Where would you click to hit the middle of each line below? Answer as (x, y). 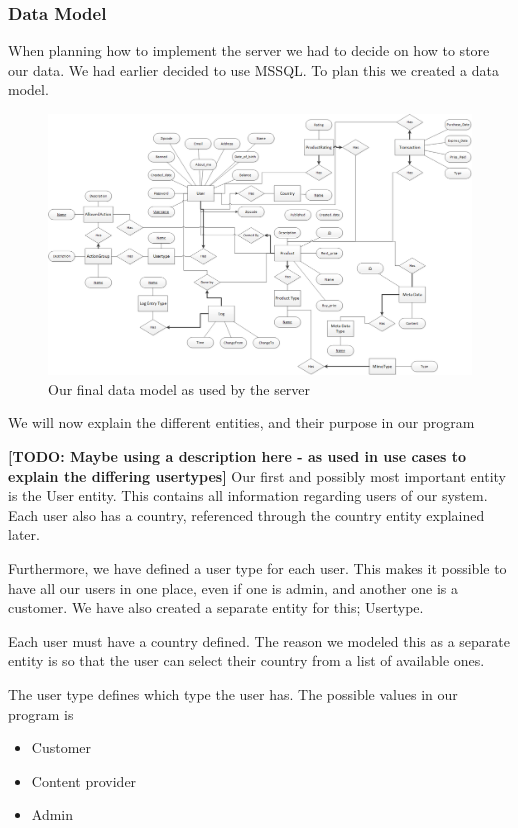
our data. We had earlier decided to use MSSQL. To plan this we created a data (253, 69)
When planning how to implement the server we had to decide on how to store (249, 50)
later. (24, 534)
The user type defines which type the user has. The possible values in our (233, 693)
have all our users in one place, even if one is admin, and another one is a (233, 587)
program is (41, 713)
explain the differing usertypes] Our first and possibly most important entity (257, 475)
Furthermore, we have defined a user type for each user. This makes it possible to (257, 568)
